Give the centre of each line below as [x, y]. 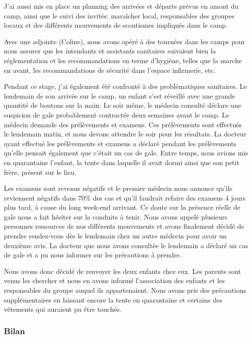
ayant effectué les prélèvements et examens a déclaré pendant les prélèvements [120, 143]
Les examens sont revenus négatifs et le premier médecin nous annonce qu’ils [118, 188]
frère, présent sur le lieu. [40, 172]
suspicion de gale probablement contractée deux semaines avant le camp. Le [117, 114]
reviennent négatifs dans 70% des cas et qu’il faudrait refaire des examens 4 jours [125, 197]
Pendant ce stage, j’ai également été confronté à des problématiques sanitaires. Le [126, 86]
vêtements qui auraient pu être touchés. [63, 309]
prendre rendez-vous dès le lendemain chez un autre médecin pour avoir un [115, 236]
